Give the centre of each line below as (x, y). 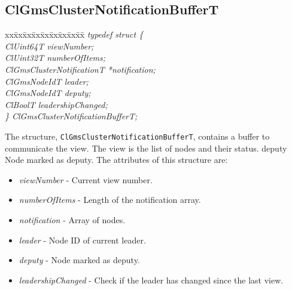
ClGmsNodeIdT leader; (47, 81)
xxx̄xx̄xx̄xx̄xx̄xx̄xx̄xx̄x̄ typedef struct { (74, 34)
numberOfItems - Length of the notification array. (110, 200)
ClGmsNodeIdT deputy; (48, 93)
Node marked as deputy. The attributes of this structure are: (116, 160)
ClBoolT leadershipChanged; (56, 104)
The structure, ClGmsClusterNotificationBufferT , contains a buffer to (137, 136)
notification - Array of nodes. (72, 219)
